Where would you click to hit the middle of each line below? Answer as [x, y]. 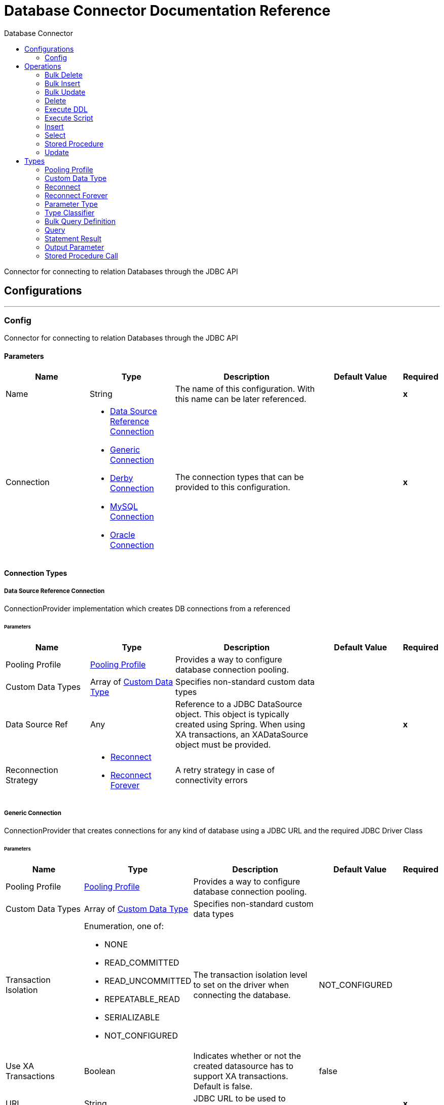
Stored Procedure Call [81, 255]
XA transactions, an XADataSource [242, 734]
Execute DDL [66, 109]
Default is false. [223, 1086]
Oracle [122, 535]
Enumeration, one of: [124, 926]
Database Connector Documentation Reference [167, 11]
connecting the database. [242, 995]
